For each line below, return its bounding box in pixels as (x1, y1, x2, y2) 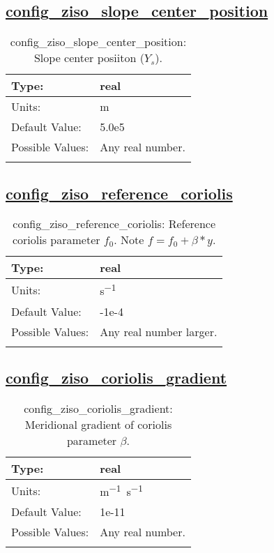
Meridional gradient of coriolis (24, 416, 172, 432)
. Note (114, 232, 144, 248)
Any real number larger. (100, 323, 218, 340)
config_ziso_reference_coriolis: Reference (13, 215, 216, 232)
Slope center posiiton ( (33, 50, 144, 66)
